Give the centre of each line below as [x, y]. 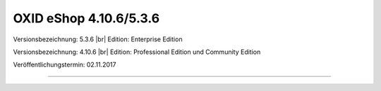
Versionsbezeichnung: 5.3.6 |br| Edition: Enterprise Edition [98, 39]
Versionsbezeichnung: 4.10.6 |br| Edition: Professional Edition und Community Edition [137, 52]
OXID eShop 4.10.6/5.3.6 [86, 18]
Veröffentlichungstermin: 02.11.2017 [65, 65]
